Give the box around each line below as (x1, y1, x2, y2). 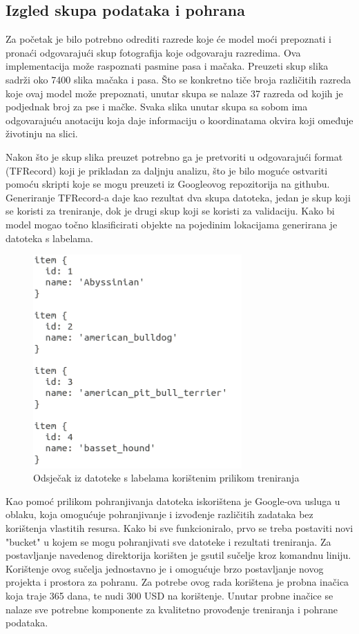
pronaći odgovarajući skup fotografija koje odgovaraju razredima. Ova (6, 45, 301, 59)
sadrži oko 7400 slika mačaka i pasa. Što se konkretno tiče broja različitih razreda (6, 72, 351, 86)
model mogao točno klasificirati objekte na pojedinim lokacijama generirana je (6, 217, 338, 231)
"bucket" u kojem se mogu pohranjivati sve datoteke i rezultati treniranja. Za (6, 534, 331, 548)
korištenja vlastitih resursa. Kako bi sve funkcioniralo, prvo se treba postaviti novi (6, 520, 353, 535)
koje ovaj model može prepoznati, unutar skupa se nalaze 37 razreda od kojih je (6, 86, 343, 100)
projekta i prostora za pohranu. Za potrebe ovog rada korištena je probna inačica (6, 575, 349, 589)
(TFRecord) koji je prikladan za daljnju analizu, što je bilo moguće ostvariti (6, 163, 328, 177)
